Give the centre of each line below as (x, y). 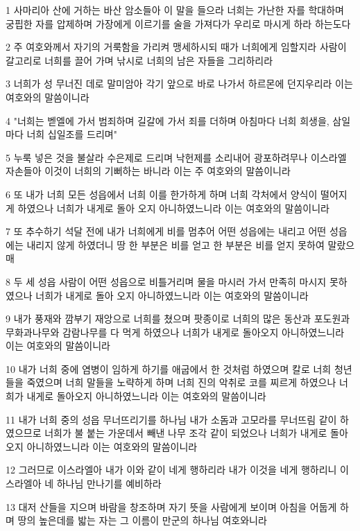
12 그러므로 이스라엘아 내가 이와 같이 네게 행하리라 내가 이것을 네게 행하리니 (171, 470)
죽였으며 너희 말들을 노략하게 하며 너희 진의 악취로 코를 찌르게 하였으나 (181, 382)
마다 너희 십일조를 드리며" (61, 134)
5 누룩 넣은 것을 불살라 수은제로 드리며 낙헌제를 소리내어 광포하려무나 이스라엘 (176, 157)
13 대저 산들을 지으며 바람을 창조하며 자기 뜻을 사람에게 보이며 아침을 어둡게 (171, 506)
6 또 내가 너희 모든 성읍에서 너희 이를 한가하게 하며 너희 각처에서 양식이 (162, 194)
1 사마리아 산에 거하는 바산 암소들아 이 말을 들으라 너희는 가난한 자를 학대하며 (175, 10)
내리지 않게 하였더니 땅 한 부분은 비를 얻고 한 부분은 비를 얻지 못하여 (175, 244)
